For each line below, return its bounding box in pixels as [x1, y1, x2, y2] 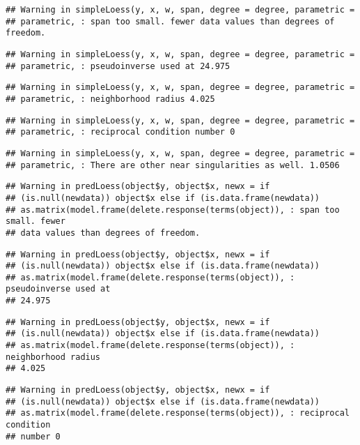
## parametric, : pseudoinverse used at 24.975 [6, 61, 230, 71]
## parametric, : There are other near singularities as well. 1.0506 [6, 160, 340, 170]
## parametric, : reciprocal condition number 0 [6, 127, 235, 137]
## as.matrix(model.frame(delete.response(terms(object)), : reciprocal [6, 408, 350, 418]
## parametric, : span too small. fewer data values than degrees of [6, 16, 335, 27]
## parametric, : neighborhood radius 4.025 [6, 93, 215, 104]
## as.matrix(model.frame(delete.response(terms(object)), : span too [6, 204, 340, 215]
